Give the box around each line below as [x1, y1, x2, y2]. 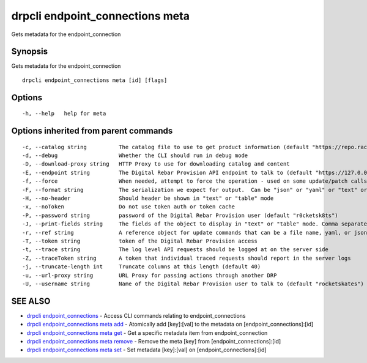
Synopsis [11, 46, 48, 57]
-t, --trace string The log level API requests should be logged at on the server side [22, 246, 328, 253]
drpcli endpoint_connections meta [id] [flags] [22, 76, 168, 84]
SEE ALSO [11, 296, 51, 306]
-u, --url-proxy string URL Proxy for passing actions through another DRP [22, 272, 277, 279]
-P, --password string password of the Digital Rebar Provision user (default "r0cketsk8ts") [22, 211, 339, 219]
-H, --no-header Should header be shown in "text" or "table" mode [22, 195, 274, 202]
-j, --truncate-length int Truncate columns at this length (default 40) [22, 263, 261, 270]
